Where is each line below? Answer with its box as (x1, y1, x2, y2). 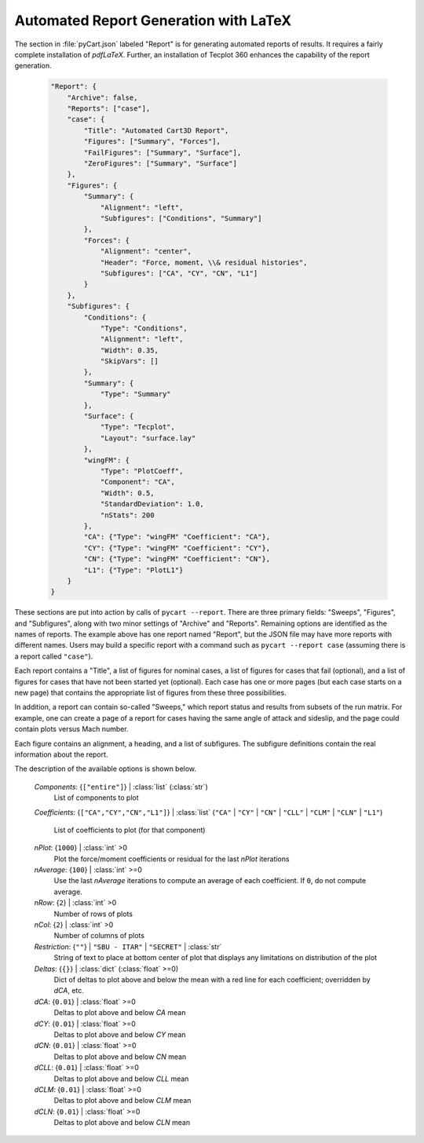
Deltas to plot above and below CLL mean (53, 1074, 189, 1083)
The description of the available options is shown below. (14, 764, 196, 773)
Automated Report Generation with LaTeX (14, 12, 292, 29)
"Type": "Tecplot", (100, 422, 176, 432)
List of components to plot (53, 793, 139, 802)
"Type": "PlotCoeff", (100, 466, 184, 475)
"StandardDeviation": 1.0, (100, 499, 204, 509)
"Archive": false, (67, 93, 138, 102)
